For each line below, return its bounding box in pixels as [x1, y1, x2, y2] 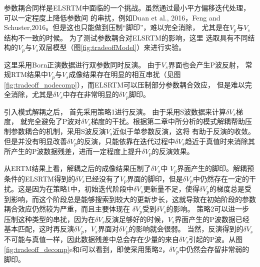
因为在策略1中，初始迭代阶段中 [31, 183, 133, 194]
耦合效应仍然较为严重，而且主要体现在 [4, 203, 130, 214]
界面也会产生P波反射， [168, 59, 243, 69]
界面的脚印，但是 [126, 173, 183, 183]
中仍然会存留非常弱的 [179, 243, 249, 254]
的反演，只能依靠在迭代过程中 [77, 135, 175, 146]
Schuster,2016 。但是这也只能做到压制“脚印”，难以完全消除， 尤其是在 [4, 22, 230, 32]
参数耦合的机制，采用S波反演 [10, 125, 106, 136]
